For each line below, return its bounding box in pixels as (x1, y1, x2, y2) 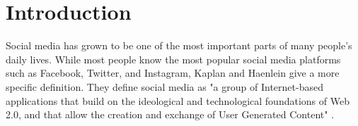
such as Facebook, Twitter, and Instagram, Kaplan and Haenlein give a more (6, 65, 340, 80)
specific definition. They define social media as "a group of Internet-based (6, 79, 323, 94)
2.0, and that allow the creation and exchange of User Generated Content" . (6, 107, 335, 122)
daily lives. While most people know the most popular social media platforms (6, 51, 341, 66)
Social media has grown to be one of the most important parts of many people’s (6, 38, 352, 53)
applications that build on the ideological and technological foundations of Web (6, 93, 350, 108)
